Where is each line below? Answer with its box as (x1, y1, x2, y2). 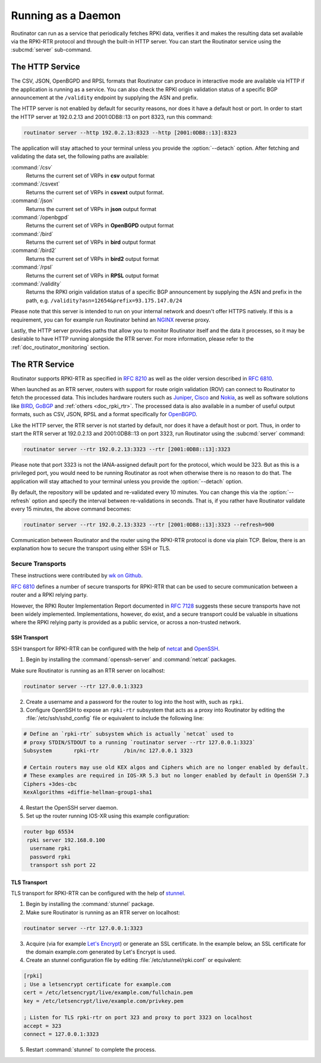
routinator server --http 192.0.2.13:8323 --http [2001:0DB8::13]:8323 (23, 129, 237, 136)
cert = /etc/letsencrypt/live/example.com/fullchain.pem (23, 989, 193, 996)
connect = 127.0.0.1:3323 (23, 1031, 99, 1037)
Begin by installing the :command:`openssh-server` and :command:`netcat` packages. (26, 656, 237, 663)
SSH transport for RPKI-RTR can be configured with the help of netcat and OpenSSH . (11, 645, 220, 652)
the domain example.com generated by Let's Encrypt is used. (26, 948, 177, 955)
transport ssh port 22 (30, 861, 96, 868)
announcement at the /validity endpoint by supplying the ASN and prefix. (11, 94, 199, 101)
